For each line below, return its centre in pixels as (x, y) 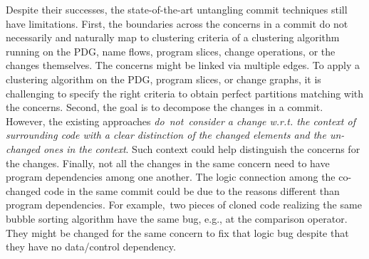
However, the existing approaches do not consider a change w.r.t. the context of (181, 121)
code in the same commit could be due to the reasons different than (192, 190)
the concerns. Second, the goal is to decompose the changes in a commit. (165, 107)
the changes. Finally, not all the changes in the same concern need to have (168, 163)
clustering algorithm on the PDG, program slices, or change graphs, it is (163, 79)
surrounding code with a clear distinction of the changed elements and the (166, 135)
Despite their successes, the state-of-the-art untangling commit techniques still (177, 9)
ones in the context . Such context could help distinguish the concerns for (202, 148)
